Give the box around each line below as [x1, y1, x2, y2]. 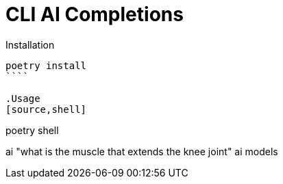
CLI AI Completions [5, 3, 184, 26]
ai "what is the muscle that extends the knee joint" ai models [5, 145, 278, 157]
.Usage [5, 92, 40, 104]
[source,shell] [5, 103, 87, 115]
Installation [5, 38, 55, 51]
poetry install [5, 60, 87, 71]
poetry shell [5, 124, 59, 136]
